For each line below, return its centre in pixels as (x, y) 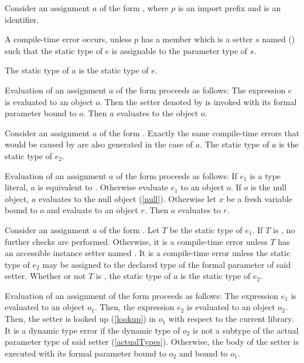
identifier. (22, 19)
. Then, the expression (134, 307)
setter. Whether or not (45, 276)
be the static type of (206, 229)
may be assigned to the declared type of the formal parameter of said (167, 264)
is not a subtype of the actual (246, 330)
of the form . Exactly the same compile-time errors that (200, 132)
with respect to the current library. (231, 319)
